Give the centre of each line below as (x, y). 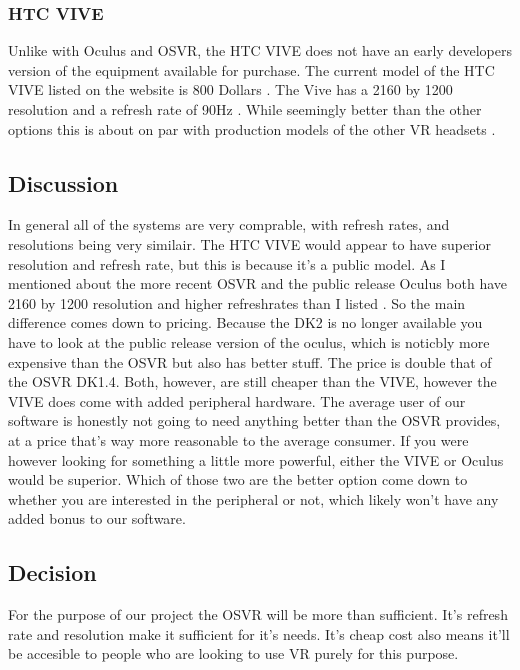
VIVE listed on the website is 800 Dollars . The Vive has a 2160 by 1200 (230, 89)
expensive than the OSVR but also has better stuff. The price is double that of (250, 361)
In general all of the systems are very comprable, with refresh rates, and (229, 224)
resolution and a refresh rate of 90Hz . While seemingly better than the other (245, 109)
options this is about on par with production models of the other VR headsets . (252, 128)
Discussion (63, 182)
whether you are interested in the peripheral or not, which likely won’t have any (253, 498)
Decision (52, 572)
